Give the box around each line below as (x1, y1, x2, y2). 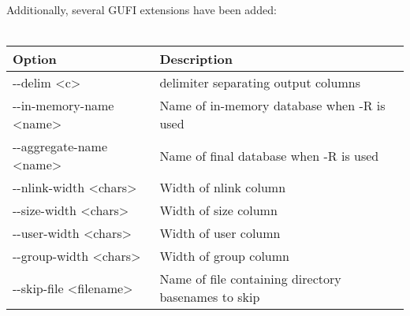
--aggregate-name (13, 137, 108, 156)
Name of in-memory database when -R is (159, 96, 386, 115)
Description (159, 50, 233, 69)
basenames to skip (159, 288, 260, 307)
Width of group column (159, 247, 289, 266)
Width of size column (159, 201, 278, 220)
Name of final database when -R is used (159, 146, 379, 165)
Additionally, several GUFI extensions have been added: (6, 2, 277, 17)
